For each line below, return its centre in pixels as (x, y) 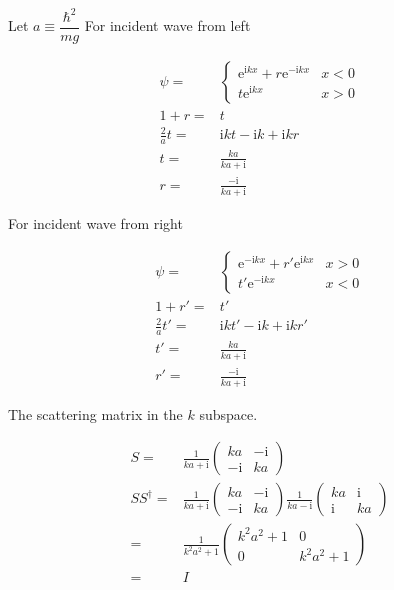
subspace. (228, 413)
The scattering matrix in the (95, 413)
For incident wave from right (95, 222)
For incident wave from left (167, 25)
